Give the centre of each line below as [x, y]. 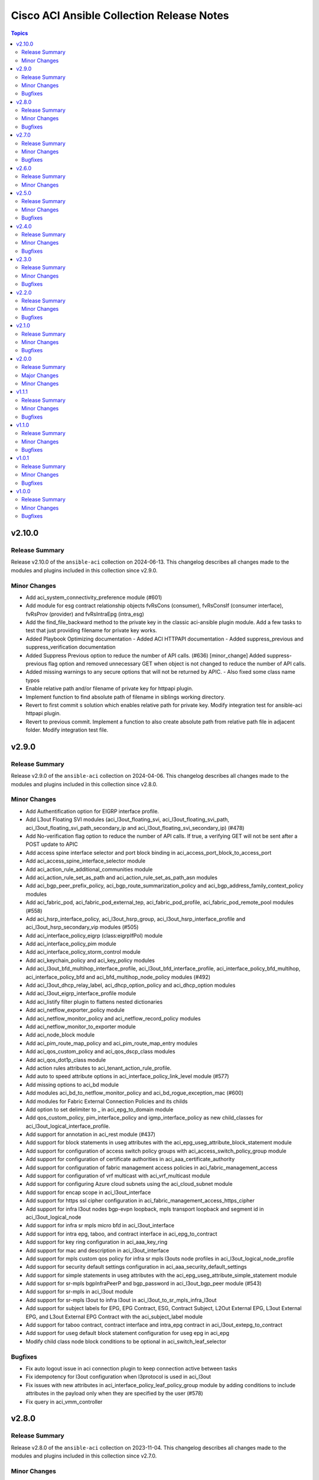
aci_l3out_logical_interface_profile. [68, 1126]
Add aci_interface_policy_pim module [71, 944]
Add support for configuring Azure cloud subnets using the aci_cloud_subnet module [129, 1184]
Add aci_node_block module [60, 1035]
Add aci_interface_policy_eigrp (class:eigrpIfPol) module [94, 935]
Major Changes [40, 375]
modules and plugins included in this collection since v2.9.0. [84, 570]
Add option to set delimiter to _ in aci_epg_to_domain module [100, 1109]
